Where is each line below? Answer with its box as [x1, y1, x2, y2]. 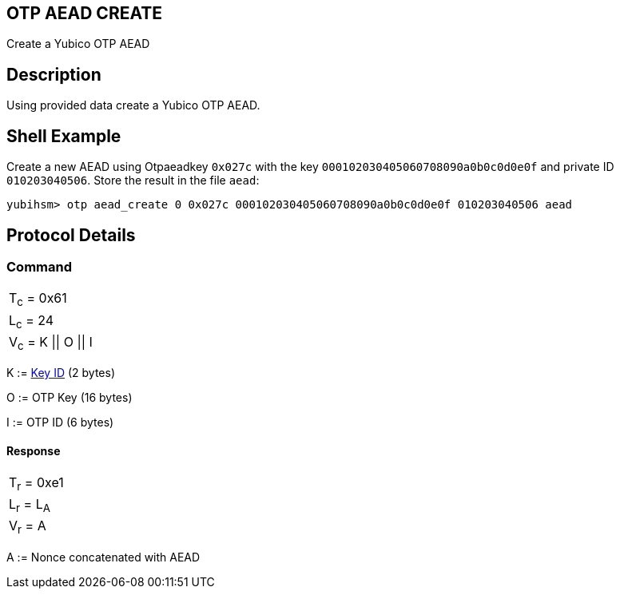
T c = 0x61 [9, 290, 67, 309]
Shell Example [6, 125, 121, 146]
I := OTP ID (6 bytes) [6, 415, 114, 429]
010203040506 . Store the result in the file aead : [6, 173, 260, 188]
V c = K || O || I [9, 333, 93, 352]
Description [6, 64, 101, 85]
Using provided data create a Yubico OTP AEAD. [6, 98, 260, 113]
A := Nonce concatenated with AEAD [6, 549, 201, 564]
